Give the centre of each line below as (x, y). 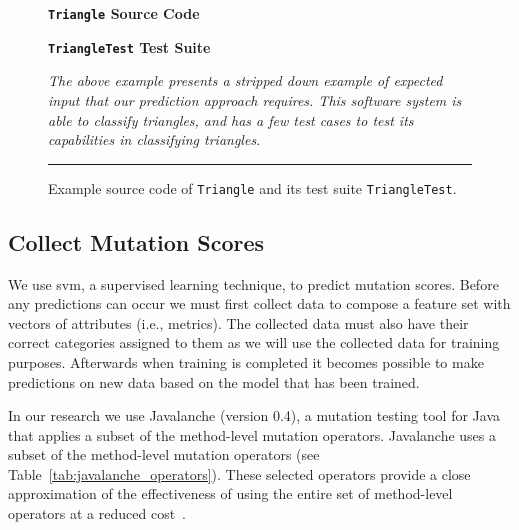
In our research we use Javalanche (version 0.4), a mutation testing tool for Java (254, 415)
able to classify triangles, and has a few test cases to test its (231, 119)
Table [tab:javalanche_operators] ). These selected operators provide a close (239, 473)
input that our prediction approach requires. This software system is (255, 99)
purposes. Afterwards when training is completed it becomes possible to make (246, 361)
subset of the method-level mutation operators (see (164, 454)
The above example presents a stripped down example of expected (245, 80)
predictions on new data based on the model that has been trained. (214, 381)
